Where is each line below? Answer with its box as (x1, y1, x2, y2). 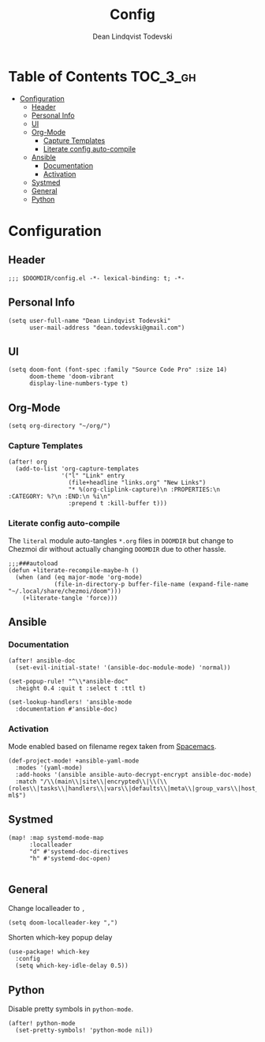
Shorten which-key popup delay (8, 933, 113, 943)
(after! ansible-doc (8, 657, 77, 665)
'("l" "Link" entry (61, 472, 125, 480)
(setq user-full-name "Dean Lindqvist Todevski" (8, 317, 171, 324)
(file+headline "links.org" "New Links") (68, 479, 207, 487)
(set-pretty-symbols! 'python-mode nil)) (15, 1026, 154, 1035)
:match (15, 778, 37, 785)
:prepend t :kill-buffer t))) (68, 500, 168, 508)
